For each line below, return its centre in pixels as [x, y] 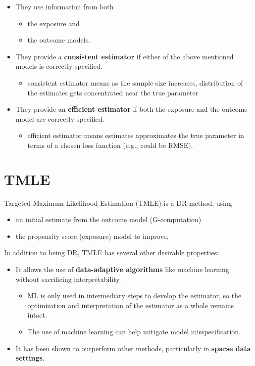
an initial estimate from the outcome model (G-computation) [108, 219]
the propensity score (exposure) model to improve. [92, 236]
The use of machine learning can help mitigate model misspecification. [134, 331]
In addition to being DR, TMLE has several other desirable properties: [112, 252]
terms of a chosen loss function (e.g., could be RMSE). [110, 145]
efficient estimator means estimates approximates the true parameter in [136, 135]
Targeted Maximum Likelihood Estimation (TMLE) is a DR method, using [118, 203]
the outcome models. [59, 40]
